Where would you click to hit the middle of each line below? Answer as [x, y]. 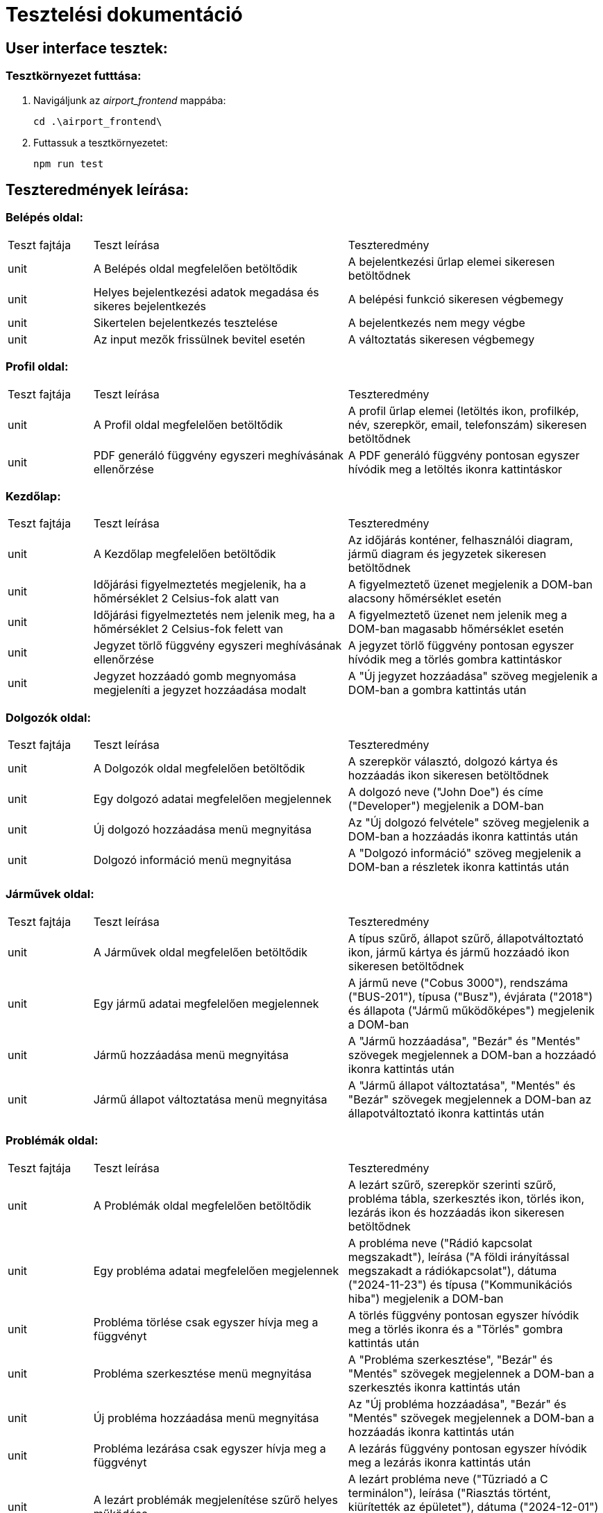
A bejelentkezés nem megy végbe [436, 322]
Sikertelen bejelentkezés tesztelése [186, 322]
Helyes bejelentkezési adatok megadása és [206, 292]
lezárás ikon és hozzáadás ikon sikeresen [456, 1212]
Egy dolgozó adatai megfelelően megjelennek [212, 799]
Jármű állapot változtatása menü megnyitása [210, 1099]
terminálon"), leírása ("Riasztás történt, [449, 1493]
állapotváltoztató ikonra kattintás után [446, 1113]
